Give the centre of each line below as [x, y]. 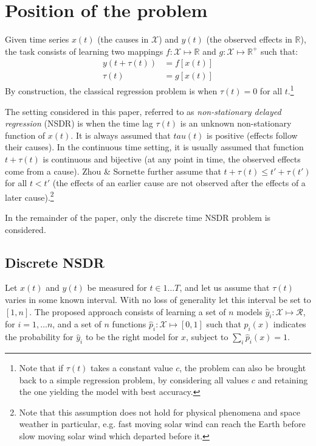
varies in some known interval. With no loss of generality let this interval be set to [158, 300]
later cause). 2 [29, 196]
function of [25, 135]
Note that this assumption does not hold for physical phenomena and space [160, 412]
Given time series [37, 39]
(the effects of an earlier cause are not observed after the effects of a [179, 183]
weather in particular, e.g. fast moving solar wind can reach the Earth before [162, 424]
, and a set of [77, 324]
